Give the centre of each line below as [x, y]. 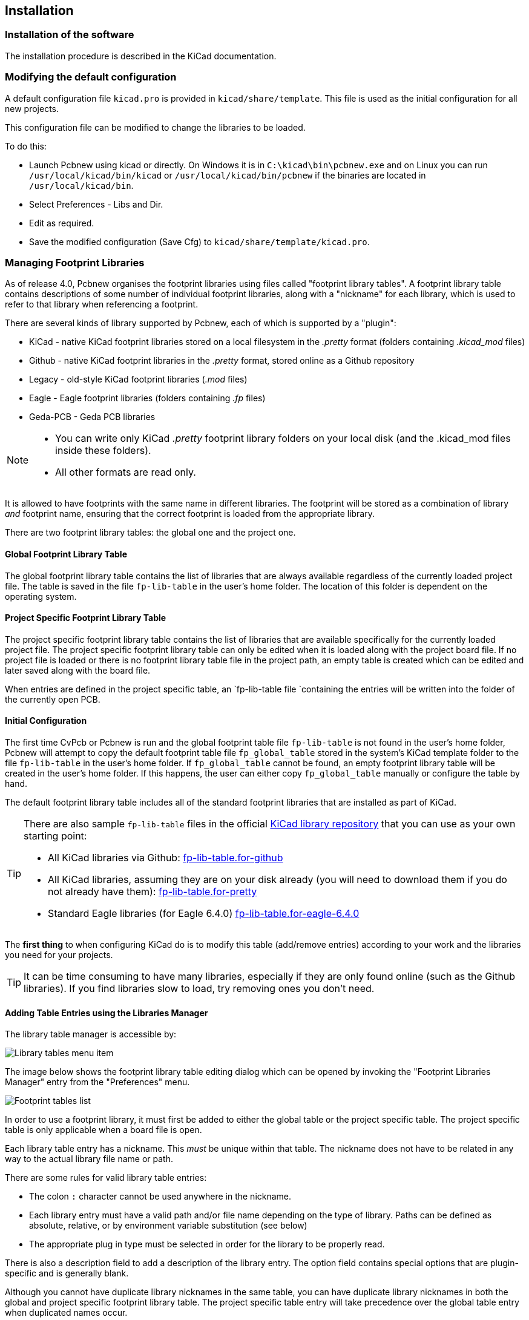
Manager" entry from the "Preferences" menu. [97, 1082]
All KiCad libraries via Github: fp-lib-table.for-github [166, 857]
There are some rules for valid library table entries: [106, 1178]
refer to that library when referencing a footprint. [102, 304]
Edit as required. [62, 223]
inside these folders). [103, 451]
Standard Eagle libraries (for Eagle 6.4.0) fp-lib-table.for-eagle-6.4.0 [204, 913]
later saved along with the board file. [78, 670]
